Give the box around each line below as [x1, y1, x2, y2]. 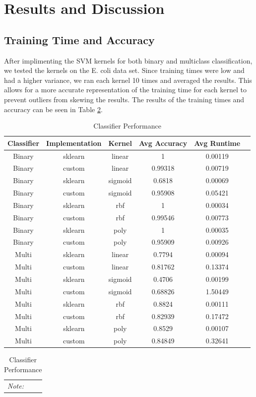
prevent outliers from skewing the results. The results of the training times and [4, 94, 245, 104]
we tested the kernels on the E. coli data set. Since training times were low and [4, 65, 245, 75]
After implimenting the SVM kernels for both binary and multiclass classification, [4, 55, 253, 66]
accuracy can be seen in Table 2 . [4, 104, 103, 114]
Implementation [46, 137, 102, 148]
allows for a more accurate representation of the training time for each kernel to [4, 84, 247, 95]
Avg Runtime [194, 137, 241, 148]
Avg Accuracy [138, 137, 188, 148]
